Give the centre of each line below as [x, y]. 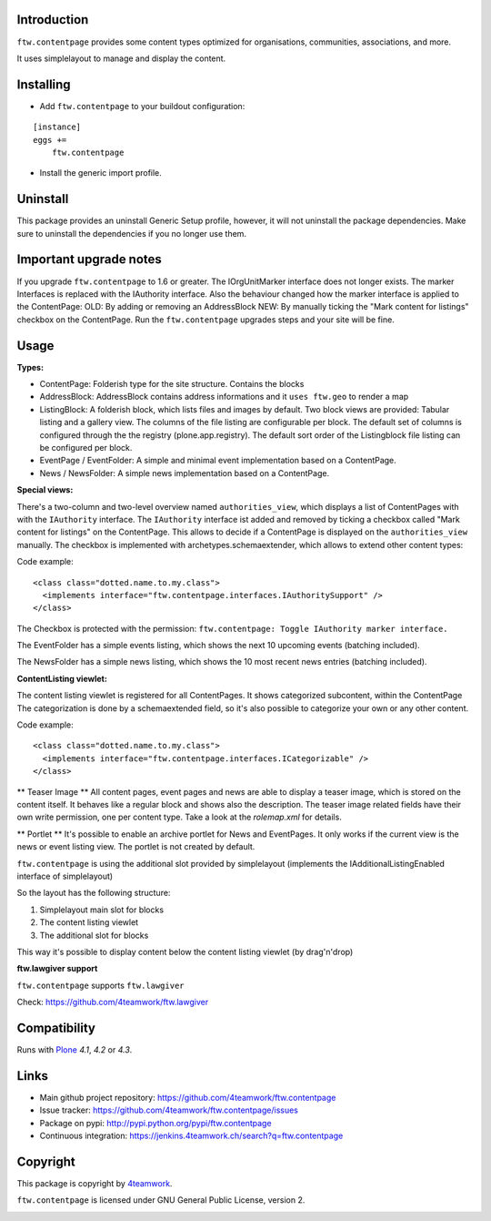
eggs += [50, 140]
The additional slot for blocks [94, 935]
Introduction [53, 20]
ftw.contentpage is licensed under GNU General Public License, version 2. [161, 1200]
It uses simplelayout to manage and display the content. [121, 58]
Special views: [45, 490]
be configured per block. [86, 448]
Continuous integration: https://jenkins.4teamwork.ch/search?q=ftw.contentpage [191, 1136]
